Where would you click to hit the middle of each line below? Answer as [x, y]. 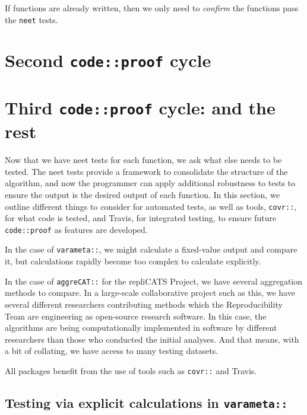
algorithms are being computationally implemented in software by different [141, 328]
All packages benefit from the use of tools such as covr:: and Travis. [131, 370]
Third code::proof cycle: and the [140, 107]
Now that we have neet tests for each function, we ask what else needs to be [143, 160]
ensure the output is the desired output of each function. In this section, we [142, 194]
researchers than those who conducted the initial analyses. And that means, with [152, 339]
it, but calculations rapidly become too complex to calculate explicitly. [133, 261]
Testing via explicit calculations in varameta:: [146, 402]
